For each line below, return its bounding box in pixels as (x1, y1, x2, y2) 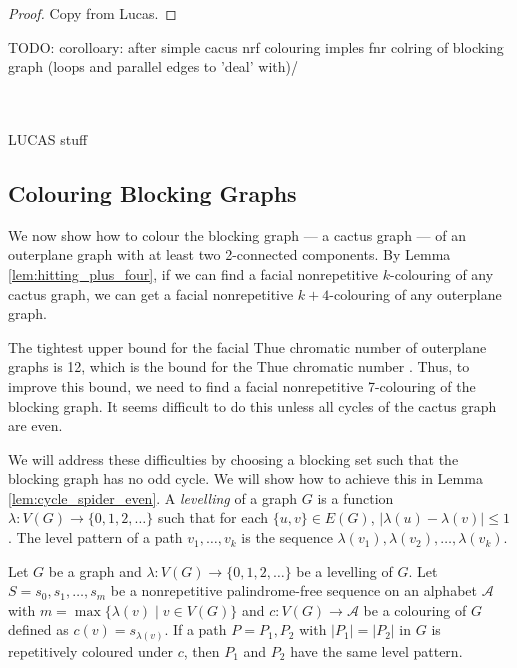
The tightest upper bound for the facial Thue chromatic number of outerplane (8, 336, 487, 357)
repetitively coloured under (8, 640, 174, 661)
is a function (317, 487, 394, 508)
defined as (8, 619, 69, 640)
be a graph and (48, 560, 142, 581)
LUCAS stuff (8, 128, 88, 149)
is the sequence (241, 527, 333, 548)
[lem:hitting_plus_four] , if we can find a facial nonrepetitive (8, 263, 379, 284)
